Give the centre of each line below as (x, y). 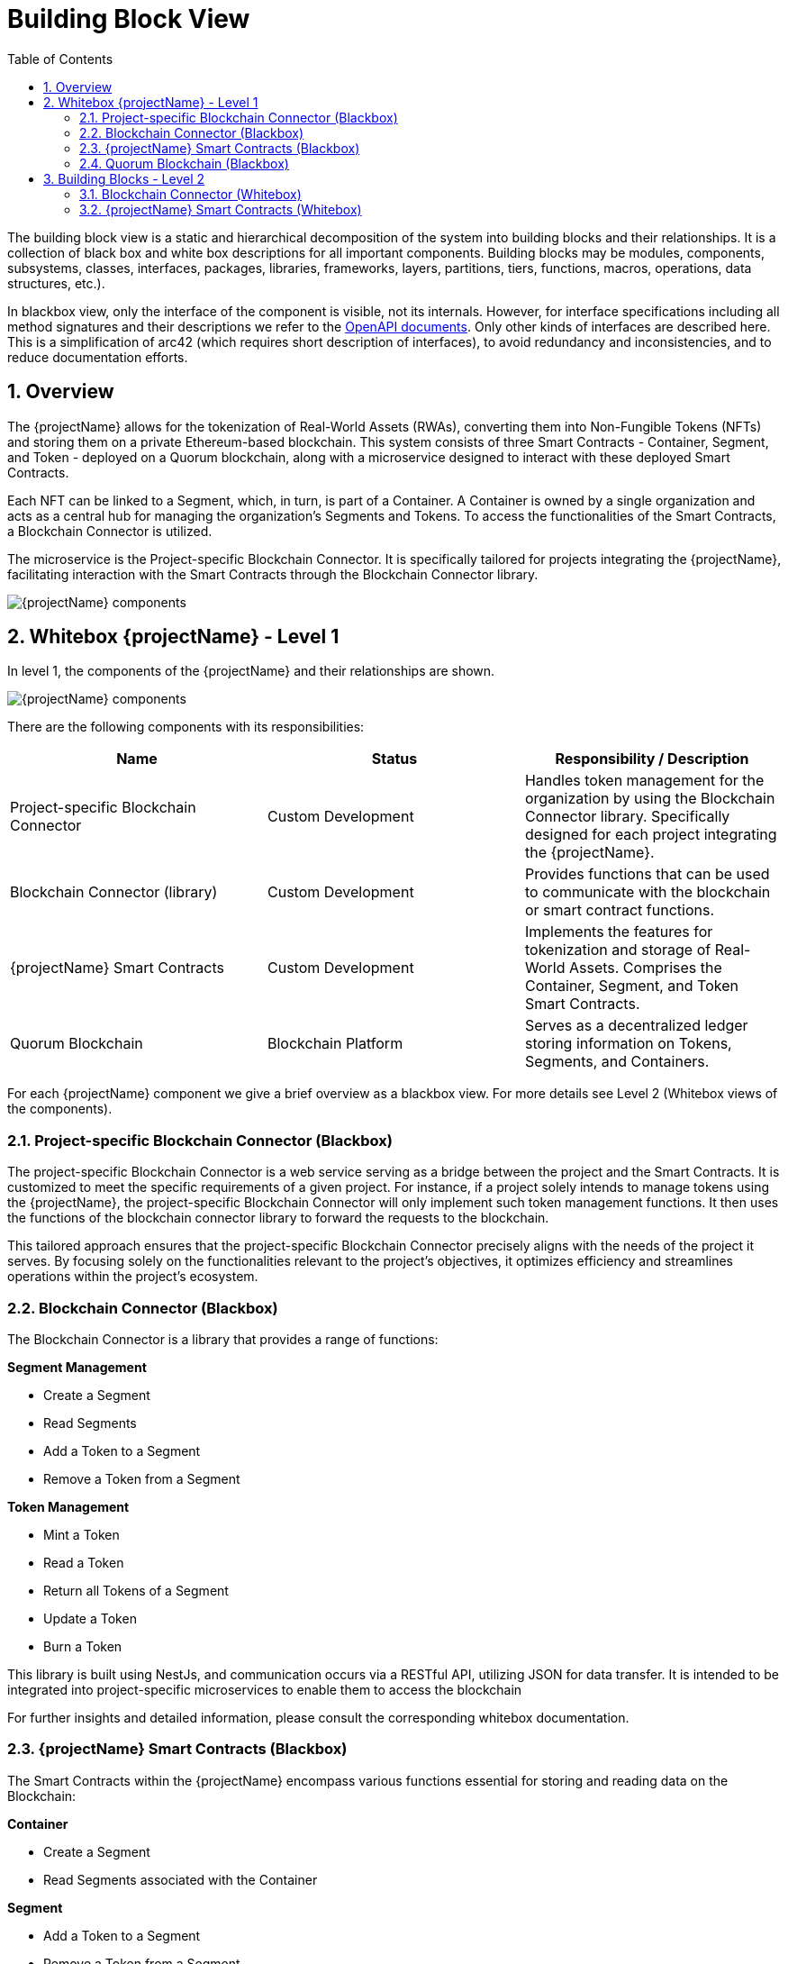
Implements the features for (619, 932)
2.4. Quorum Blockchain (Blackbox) (184, 163)
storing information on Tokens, (628, 1044)
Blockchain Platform (335, 1044)
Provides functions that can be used (647, 874)
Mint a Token (82, 1534)
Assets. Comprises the (645, 968)
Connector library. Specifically (627, 817)
